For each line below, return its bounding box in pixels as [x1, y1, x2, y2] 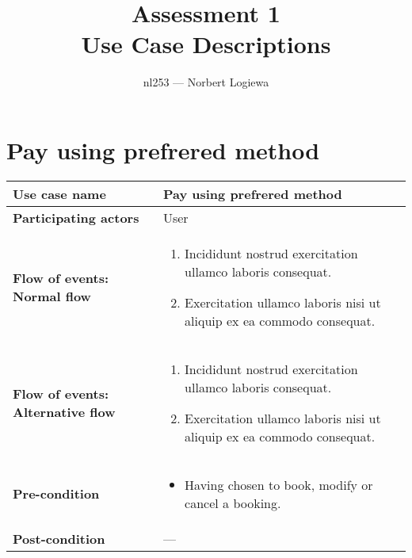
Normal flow [13, 286, 91, 305]
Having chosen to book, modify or [185, 475, 373, 494]
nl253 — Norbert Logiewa [143, 74, 269, 90]
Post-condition [13, 529, 105, 548]
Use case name [13, 184, 106, 203]
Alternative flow [13, 402, 116, 421]
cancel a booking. [185, 493, 281, 512]
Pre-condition [13, 484, 100, 503]
